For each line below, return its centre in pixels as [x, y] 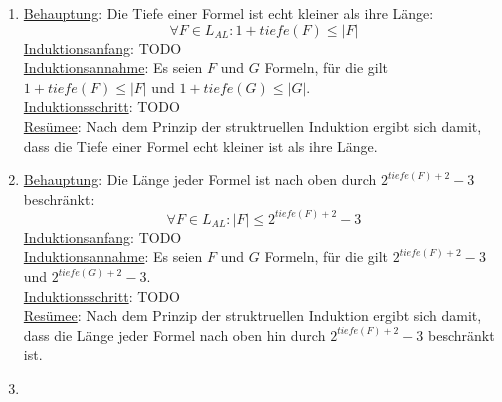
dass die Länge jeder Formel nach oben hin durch [174, 334]
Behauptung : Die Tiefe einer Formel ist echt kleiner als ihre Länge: [228, 13]
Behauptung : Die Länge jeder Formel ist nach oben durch [200, 179]
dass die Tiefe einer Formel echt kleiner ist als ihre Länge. [200, 145]
